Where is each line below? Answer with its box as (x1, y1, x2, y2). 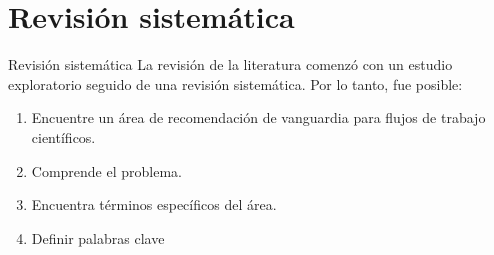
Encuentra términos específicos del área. (31, 194, 277, 215)
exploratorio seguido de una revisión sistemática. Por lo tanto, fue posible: (8, 73, 463, 94)
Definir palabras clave (31, 227, 165, 248)
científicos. (31, 126, 96, 147)
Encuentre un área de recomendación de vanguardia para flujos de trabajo (31, 107, 486, 128)
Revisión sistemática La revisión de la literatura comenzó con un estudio (8, 54, 453, 75)
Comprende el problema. (31, 160, 182, 181)
